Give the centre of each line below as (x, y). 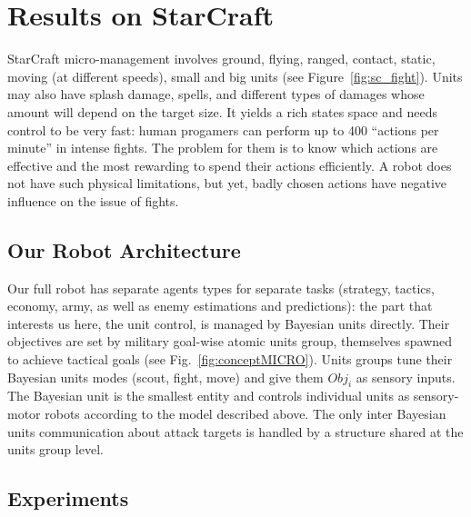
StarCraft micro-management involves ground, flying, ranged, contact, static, (221, 59)
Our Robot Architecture (124, 249)
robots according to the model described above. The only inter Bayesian (246, 414)
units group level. (55, 449)
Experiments (68, 498)
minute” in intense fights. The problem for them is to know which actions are (223, 148)
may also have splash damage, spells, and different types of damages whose (216, 94)
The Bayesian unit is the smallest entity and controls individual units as (209, 396)
